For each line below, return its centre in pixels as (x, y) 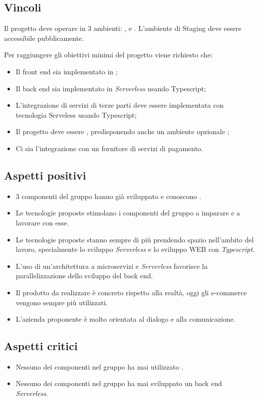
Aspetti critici (41, 346)
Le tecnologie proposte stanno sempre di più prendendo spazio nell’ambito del (135, 239)
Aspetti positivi (45, 175)
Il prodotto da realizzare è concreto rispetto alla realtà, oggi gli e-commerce (131, 292)
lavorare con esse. (42, 222)
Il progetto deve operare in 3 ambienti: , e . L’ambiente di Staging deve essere (123, 28)
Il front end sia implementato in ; (67, 71)
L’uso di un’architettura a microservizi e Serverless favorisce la (112, 266)
